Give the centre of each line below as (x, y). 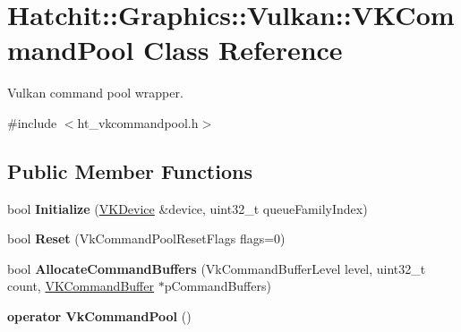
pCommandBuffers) (218, 286)
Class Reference (243, 50)
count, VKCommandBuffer (81, 286)
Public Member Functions (130, 170)
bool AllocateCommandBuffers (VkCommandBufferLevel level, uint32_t (217, 268)
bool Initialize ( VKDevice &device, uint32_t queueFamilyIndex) (188, 208)
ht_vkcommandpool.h (138, 122)
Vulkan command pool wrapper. (95, 93)
